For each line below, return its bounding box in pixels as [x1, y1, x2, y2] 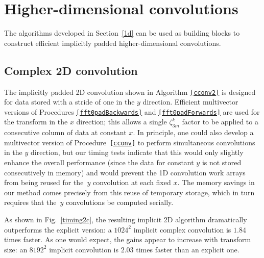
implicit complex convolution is [133, 224, 231, 235]
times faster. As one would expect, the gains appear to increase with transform [4, 234, 251, 245]
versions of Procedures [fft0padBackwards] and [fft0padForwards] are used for [4, 106, 260, 117]
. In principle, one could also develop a [133, 127, 254, 138]
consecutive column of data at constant [4, 127, 127, 138]
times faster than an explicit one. [136, 244, 239, 254]
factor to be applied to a [182, 116, 258, 127]
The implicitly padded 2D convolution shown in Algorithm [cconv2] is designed [4, 86, 256, 97]
